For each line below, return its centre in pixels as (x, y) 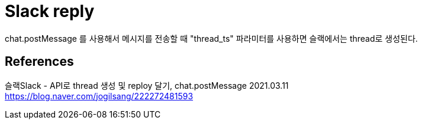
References (39, 62)
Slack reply (50, 11)
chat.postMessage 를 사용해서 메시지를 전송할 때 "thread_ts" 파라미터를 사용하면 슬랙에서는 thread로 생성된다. (211, 38)
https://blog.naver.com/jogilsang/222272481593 (99, 96)
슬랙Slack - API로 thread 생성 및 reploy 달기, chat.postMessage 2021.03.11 (147, 85)
